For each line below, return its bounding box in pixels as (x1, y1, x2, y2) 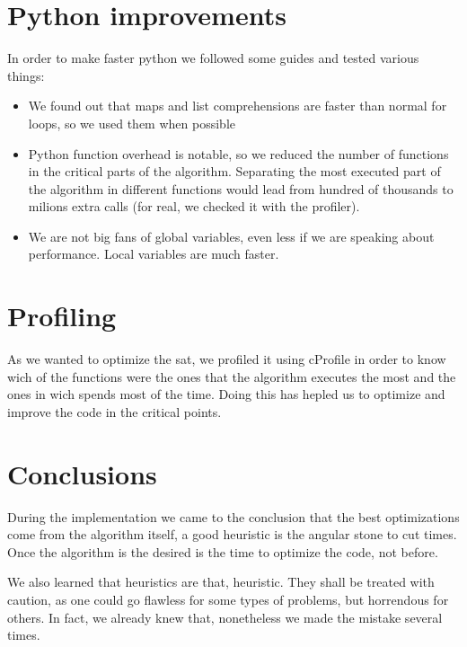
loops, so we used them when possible (28, 113, 235, 132)
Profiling (7, 297, 117, 334)
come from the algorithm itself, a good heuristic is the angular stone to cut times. (7, 525, 457, 544)
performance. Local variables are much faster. (28, 244, 279, 263)
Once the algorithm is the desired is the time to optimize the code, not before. (7, 542, 438, 561)
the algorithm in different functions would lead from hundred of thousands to (28, 179, 454, 198)
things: (7, 66, 45, 84)
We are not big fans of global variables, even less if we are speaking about (28, 226, 435, 245)
